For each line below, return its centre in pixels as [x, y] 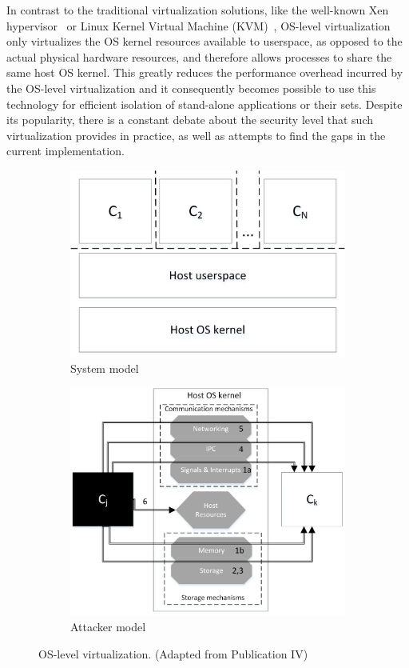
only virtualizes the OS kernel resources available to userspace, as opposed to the [204, 41]
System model [105, 368]
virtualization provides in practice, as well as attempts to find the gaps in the [196, 135]
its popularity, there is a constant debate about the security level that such [190, 120]
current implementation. [66, 151]
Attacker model [108, 627]
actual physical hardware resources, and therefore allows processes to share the [199, 56]
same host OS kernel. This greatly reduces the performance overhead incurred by [205, 72]
